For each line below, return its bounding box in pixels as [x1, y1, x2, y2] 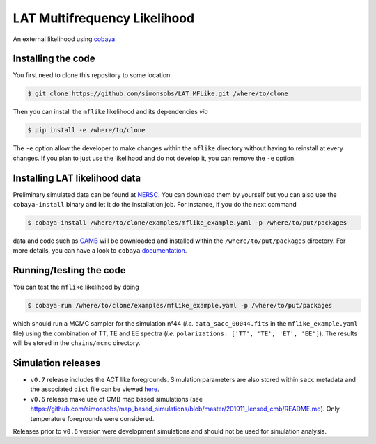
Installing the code [13, 53, 95, 65]
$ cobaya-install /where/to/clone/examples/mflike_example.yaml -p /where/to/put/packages [27, 219, 347, 227]
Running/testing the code [13, 264, 126, 276]
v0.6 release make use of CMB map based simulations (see [30, 395, 203, 403]
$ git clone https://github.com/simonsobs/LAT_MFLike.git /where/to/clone [27, 90, 289, 97]
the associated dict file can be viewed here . [30, 385, 159, 393]
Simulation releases [13, 357, 101, 369]
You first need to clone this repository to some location [13, 71, 171, 79]
